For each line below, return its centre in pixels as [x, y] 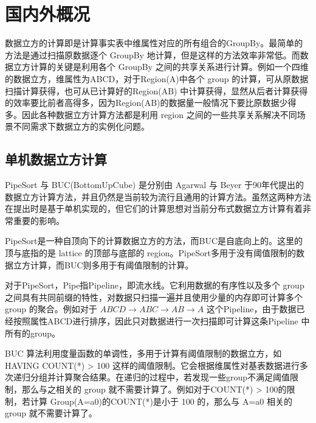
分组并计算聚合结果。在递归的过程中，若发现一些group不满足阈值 [160, 377]
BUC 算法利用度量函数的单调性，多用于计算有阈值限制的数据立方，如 [143, 353]
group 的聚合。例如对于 [51, 309]
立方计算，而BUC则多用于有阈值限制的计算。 [103, 264]
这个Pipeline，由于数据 [251, 309]
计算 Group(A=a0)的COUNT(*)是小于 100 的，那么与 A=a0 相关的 [161, 401]
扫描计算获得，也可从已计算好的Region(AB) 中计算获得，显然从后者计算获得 [156, 90]
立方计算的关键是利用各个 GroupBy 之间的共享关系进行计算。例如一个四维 [161, 67]
